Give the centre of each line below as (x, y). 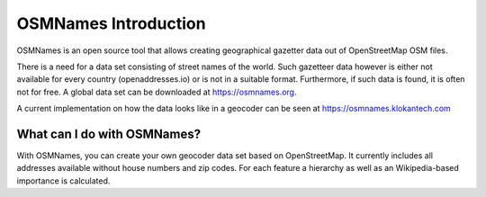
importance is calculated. (63, 181)
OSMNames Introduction (111, 23)
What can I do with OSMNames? (109, 134)
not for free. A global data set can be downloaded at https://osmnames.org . (157, 92)
